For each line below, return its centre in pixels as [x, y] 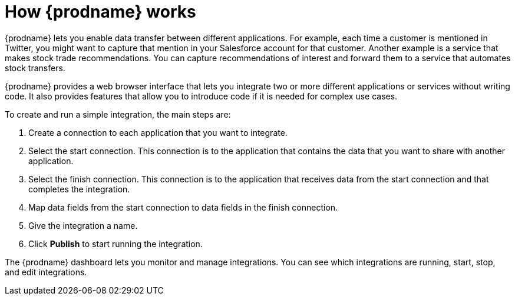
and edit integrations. [46, 272]
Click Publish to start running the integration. [115, 244]
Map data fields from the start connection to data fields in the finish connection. [183, 207]
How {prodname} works [100, 12]
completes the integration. [79, 189]
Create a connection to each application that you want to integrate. [158, 132]
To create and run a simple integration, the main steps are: [118, 114]
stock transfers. [35, 68]
